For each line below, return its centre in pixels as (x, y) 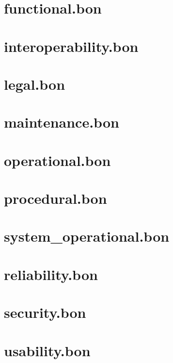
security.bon (45, 312)
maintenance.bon (62, 122)
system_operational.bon (87, 236)
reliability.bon (51, 274)
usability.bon (47, 350)
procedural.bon (55, 198)
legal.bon (35, 84)
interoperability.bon (71, 46)
